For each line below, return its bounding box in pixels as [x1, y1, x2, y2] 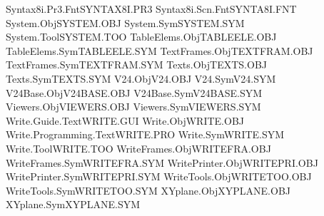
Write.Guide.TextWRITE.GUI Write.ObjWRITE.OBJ [6, 113, 245, 128]
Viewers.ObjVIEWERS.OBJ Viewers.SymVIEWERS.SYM [6, 99, 261, 114]
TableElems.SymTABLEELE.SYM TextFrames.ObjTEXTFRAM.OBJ [6, 43, 313, 58]
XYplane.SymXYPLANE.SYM [6, 197, 141, 212]
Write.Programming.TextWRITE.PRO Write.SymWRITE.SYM [6, 127, 285, 142]
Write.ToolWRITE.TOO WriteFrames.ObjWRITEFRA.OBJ [6, 140, 271, 155]
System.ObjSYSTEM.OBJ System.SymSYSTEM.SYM [6, 15, 245, 30]
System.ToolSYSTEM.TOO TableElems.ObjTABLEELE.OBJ [6, 29, 277, 44]
